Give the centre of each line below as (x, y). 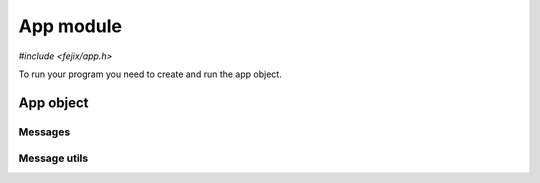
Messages (44, 132)
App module (70, 26)
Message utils (53, 158)
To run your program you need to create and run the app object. (150, 74)
